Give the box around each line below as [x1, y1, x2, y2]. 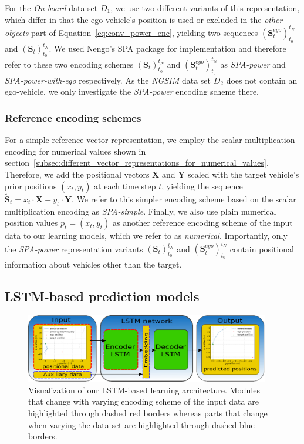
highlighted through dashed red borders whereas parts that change [28, 406, 268, 419]
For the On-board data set [5, 2, 98, 14]
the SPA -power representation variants [5, 242, 143, 255]
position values [5, 216, 58, 229]
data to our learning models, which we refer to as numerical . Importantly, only [5, 229, 288, 242]
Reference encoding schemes [5, 110, 141, 125]
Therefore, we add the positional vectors [5, 168, 150, 180]
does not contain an [226, 74, 298, 86]
